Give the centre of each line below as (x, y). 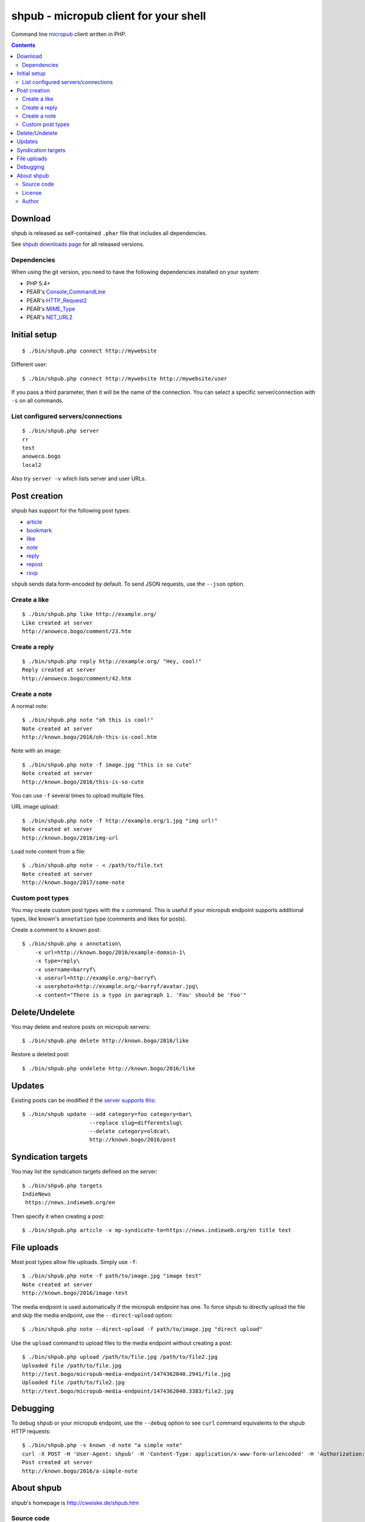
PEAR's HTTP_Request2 (57, 300)
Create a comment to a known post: (56, 930)
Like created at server (57, 623)
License (32, 192)
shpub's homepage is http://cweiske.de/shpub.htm (75, 1503)
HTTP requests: (31, 1431)
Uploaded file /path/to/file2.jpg (73, 1383)
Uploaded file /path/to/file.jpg (72, 1366)
